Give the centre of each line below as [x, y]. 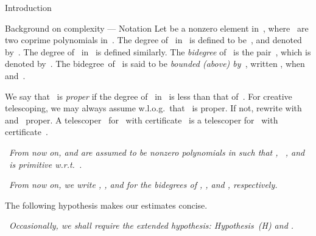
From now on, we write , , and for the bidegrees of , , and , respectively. [143, 185]
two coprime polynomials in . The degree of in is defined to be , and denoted [153, 40]
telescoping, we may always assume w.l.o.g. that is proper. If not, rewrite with [153, 108]
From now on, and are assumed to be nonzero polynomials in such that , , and [157, 152]
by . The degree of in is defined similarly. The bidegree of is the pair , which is [158, 51]
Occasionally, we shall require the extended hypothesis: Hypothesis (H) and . [152, 225]
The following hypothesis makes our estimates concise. [106, 205]
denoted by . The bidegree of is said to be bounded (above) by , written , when [155, 64]
